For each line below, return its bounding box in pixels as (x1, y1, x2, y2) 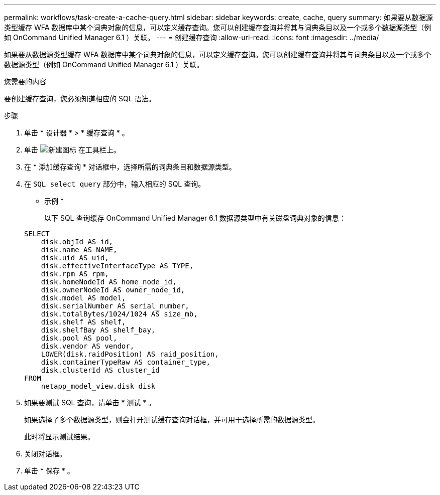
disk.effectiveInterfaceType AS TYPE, (41, 262, 194, 270)
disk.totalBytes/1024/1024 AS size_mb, (41, 310, 198, 318)
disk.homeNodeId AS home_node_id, (41, 278, 177, 286)
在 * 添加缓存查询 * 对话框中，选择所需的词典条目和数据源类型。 (24, 162, 236, 171)
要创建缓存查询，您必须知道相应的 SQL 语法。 (4, 94, 156, 103)
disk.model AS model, (41, 294, 126, 302)
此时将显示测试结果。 (24, 432, 94, 441)
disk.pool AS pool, (41, 334, 118, 342)
